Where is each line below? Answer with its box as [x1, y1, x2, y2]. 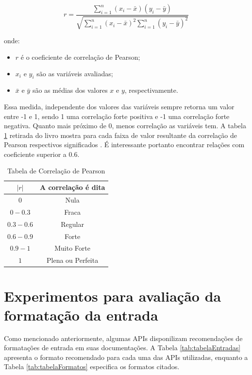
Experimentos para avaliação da [4, 286, 221, 306]
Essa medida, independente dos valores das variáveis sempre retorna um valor [4, 102, 235, 111]
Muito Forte [54, 243, 90, 253]
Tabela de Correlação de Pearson [7, 165, 105, 175]
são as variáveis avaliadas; [36, 68, 113, 78]
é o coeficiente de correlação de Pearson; [20, 52, 140, 62]
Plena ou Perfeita [46, 255, 99, 265]
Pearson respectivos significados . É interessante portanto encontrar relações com [4, 139, 245, 150]
